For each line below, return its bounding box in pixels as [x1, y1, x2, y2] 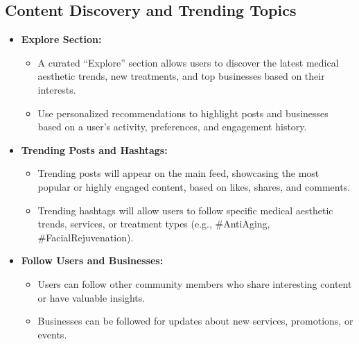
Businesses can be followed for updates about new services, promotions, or [37, 313, 353, 328]
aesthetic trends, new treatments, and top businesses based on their [37, 69, 325, 83]
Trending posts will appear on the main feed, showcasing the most [37, 166, 319, 180]
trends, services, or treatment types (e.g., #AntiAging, [37, 216, 270, 231]
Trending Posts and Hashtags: [21, 142, 168, 157]
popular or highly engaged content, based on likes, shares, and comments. [37, 179, 351, 193]
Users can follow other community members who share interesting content [37, 276, 352, 291]
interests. [37, 82, 76, 96]
